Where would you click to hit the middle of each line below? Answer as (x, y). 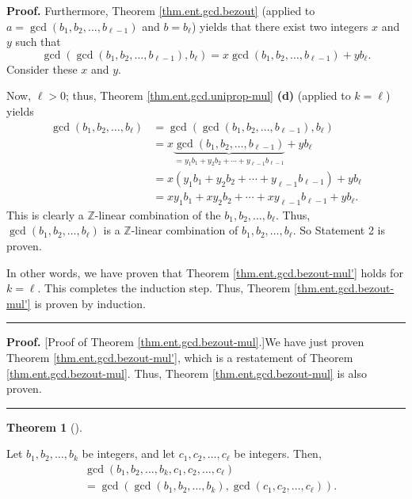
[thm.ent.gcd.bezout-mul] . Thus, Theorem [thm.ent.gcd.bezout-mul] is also (187, 373)
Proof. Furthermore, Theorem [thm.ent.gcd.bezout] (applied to (161, 10)
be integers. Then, (278, 453)
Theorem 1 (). (44, 427)
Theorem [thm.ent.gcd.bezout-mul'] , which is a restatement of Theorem (180, 358)
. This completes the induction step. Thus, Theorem (164, 288)
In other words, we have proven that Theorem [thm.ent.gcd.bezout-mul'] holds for (205, 272)
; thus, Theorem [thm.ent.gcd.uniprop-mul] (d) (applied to (208, 95)
